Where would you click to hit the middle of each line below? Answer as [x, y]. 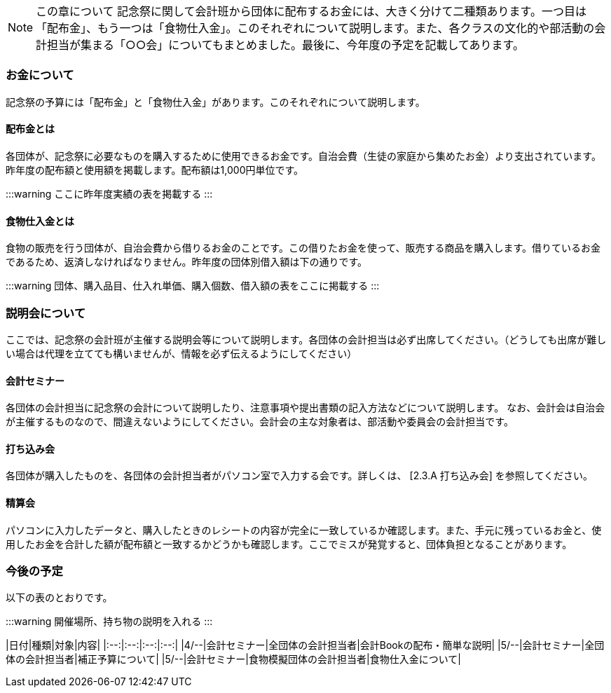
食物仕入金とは [40, 221]
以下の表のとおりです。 [59, 598]
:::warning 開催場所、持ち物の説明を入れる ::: [109, 622]
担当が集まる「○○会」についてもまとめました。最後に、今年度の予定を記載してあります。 [286, 45]
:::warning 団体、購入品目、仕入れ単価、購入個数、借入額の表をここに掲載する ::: [193, 286]
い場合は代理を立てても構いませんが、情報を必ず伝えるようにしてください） [181, 353]
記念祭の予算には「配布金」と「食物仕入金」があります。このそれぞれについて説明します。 [215, 102]
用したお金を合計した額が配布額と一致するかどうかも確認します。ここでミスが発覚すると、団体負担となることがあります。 [289, 544]
